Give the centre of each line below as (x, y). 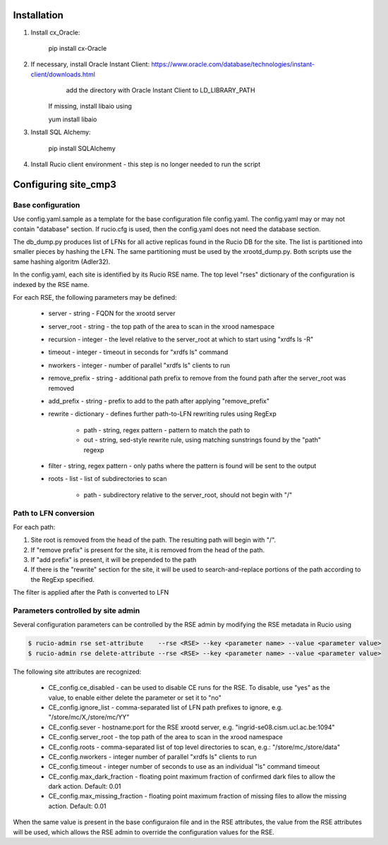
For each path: (34, 527)
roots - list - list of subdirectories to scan (108, 479)
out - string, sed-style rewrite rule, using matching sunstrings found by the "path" (202, 440)
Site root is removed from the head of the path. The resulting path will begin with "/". (153, 540)
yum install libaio (73, 119)
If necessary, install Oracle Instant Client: (90, 64)
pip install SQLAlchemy (82, 148)
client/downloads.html (63, 74)
